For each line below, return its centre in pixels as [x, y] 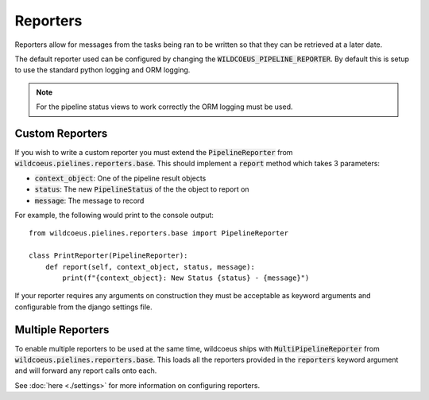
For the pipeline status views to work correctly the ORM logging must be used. [164, 107]
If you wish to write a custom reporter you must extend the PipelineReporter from [154, 153]
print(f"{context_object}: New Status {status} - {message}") [186, 278]
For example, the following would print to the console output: [114, 215]
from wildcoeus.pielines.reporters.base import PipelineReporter [159, 233]
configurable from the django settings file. [83, 307]
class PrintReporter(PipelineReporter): [108, 256]
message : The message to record [89, 200]
